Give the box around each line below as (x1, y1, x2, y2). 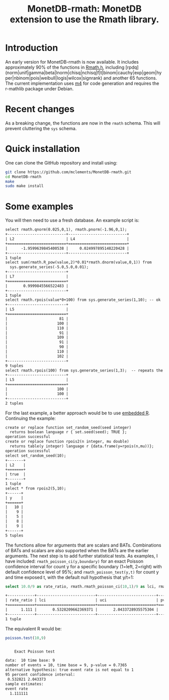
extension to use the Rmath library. (10, 14, 159, 25)
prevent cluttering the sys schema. (5, 125, 77, 131)
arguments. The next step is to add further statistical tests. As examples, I (5, 553, 158, 559)
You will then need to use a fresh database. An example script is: (5, 218, 139, 224)
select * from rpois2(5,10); (5, 486, 66, 491)
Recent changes (5, 103, 74, 115)
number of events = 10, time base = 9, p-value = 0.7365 (5, 663, 127, 668)
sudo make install (5, 184, 44, 189)
